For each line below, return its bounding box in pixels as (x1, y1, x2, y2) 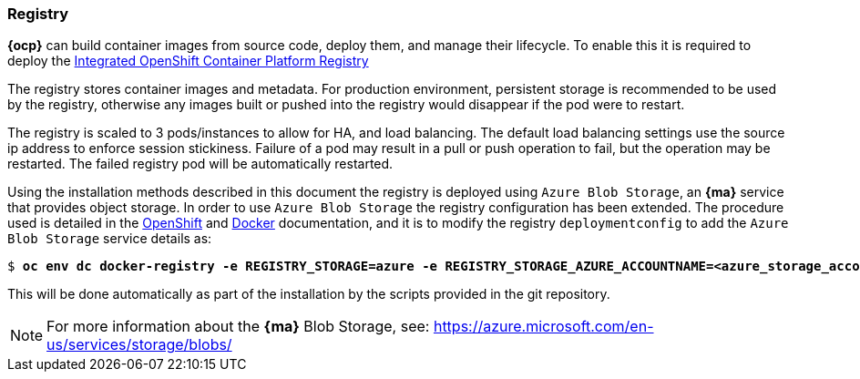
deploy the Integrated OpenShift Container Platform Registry (7, 53, 369, 69)
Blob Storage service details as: (7, 230, 212, 247)
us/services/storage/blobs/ (46, 335, 232, 354)
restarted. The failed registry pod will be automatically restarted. (7, 156, 394, 172)
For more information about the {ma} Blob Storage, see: (46, 317, 430, 336)
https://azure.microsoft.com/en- (433, 317, 654, 336)
